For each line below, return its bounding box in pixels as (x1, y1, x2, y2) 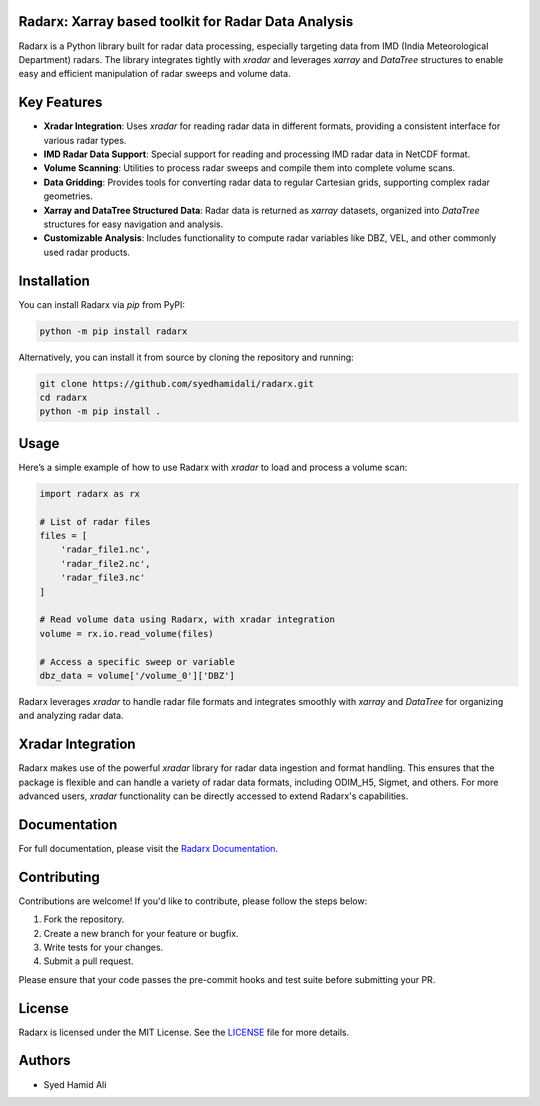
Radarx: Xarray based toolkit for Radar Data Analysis (18, 13, 354, 30)
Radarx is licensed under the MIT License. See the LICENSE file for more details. (18, 1026, 350, 1038)
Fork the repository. (43, 913, 125, 925)
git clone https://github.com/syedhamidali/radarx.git (39, 378, 314, 389)
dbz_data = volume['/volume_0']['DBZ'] (39, 670, 235, 681)
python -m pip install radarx (39, 325, 188, 337)
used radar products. (43, 246, 130, 258)
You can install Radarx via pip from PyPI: (18, 298, 185, 310)
